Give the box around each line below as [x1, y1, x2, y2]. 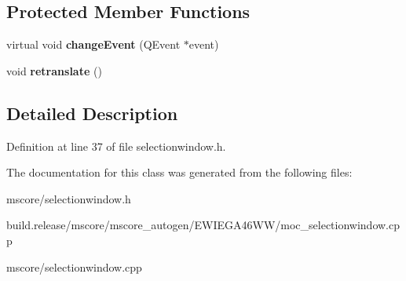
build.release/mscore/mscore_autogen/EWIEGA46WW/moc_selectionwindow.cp [6, 217, 401, 233]
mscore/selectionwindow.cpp [6, 258, 142, 275]
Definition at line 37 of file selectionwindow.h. [6, 137, 226, 154]
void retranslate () [6, 62, 102, 78]
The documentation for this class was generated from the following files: [6, 164, 353, 181]
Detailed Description [6, 100, 178, 125]
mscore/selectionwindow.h [6, 190, 131, 206]
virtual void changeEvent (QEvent [6, 36, 181, 53]
